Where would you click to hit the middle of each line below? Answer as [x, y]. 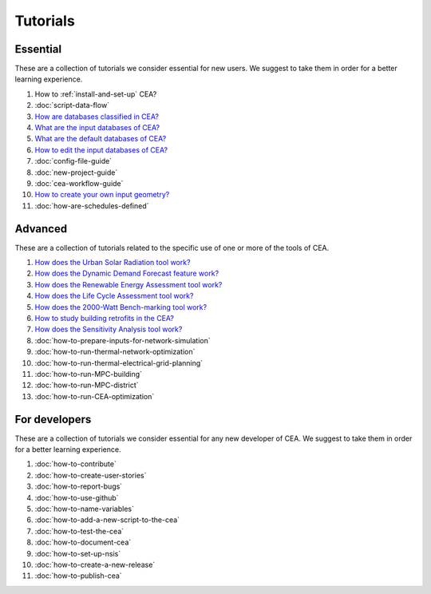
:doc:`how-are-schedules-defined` [92, 206]
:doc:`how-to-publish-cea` [79, 576]
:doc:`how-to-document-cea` [83, 542]
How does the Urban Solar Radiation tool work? [113, 263]
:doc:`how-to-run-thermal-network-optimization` [115, 352]
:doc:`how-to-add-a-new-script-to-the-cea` [107, 520]
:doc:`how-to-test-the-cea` [79, 531]
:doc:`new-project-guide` [76, 172]
